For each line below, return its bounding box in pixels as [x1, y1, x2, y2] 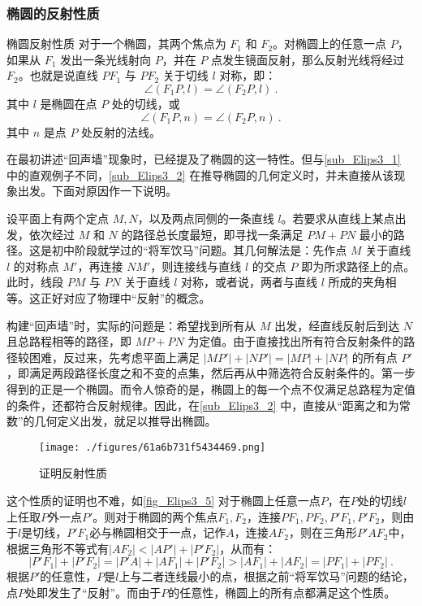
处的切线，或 [111, 95, 180, 111]
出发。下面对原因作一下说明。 [17, 182, 177, 199]
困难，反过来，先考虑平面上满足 [28, 348, 200, 365]
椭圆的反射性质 [6, 2, 100, 23]
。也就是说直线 [18, 67, 98, 84]
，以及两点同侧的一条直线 [137, 209, 274, 226]
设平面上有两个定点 [6, 209, 109, 226]
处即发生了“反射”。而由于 [25, 583, 161, 600]
